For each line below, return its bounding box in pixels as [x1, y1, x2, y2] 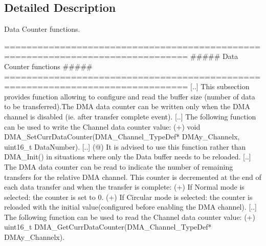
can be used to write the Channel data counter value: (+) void [4, 121, 201, 132]
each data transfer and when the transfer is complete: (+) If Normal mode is [4, 181, 245, 192]
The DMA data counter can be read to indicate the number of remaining [4, 161, 233, 172]
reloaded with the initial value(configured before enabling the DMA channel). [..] [4, 201, 257, 212]
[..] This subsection [190, 81, 250, 92]
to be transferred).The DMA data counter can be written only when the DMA [4, 101, 250, 112]
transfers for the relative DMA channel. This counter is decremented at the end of [4, 171, 261, 182]
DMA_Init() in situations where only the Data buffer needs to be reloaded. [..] [4, 151, 251, 162]
